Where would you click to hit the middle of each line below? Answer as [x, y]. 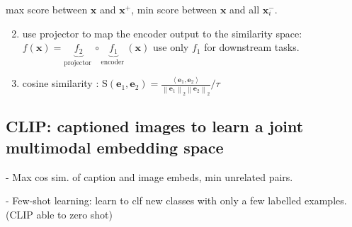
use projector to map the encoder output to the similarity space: [162, 33]
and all [245, 9]
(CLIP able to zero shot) [59, 214]
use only [171, 47]
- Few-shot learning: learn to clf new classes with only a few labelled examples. [176, 200]
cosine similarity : [61, 83]
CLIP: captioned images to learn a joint [155, 126]
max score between [47, 9]
